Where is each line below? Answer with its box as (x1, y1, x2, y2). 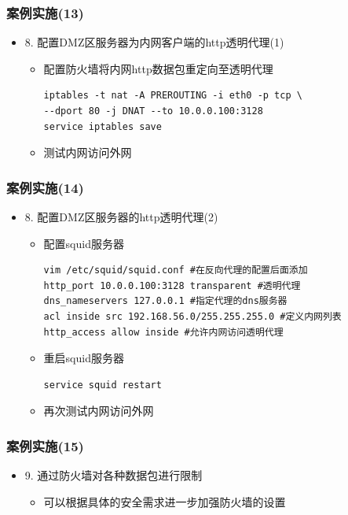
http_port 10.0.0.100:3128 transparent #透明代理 (43, 280, 301, 291)
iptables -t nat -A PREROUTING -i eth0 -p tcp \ (43, 90, 302, 102)
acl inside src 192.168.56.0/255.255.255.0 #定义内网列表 (43, 310, 342, 322)
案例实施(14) (6, 177, 84, 197)
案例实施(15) (6, 435, 84, 455)
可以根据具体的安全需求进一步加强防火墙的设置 (43, 493, 286, 509)
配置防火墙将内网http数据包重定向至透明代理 (43, 60, 273, 76)
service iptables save (43, 120, 162, 132)
